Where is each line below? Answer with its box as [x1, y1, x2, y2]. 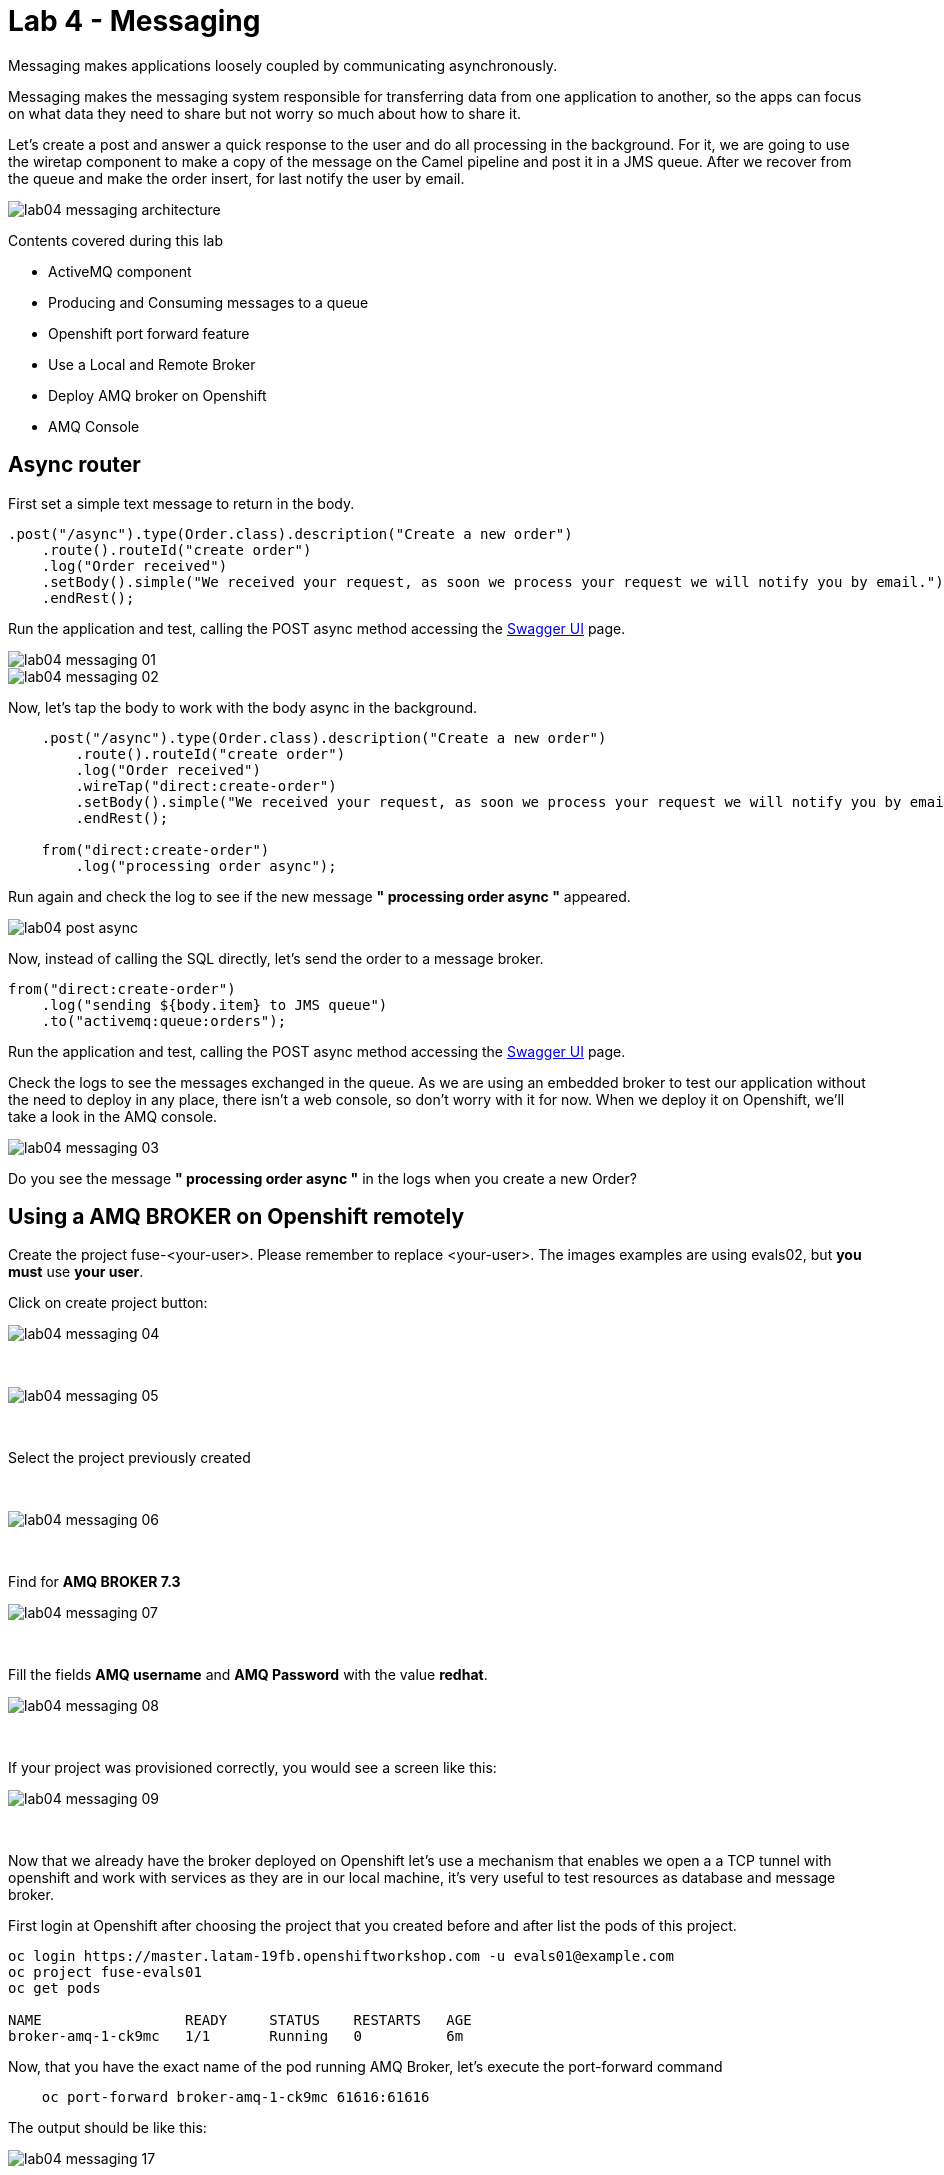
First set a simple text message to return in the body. [8, 494, 355, 512]
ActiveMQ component [48, 262, 192, 280]
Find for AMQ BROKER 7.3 [8, 1573, 181, 1591]
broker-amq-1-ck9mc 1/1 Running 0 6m [8, 2028, 464, 2045]
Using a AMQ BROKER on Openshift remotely [8, 1204, 465, 1230]
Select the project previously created [8, 1449, 251, 1467]
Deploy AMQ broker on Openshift [48, 386, 267, 404]
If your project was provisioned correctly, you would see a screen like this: [8, 1759, 497, 1777]
